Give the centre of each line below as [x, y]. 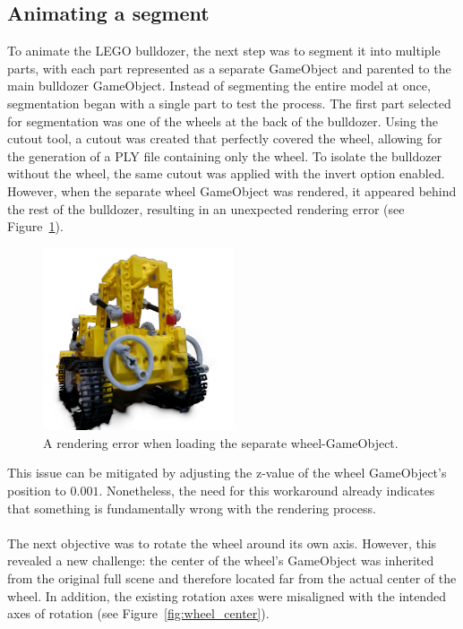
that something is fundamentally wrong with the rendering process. [192, 508]
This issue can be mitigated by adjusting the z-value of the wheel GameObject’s [227, 473]
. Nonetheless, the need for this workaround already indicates [267, 491]
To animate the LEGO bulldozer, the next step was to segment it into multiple [224, 51]
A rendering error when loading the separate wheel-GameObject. [221, 442]
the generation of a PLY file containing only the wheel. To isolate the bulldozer [225, 155]
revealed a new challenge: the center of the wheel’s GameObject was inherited [221, 560]
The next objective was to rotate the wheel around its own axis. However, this [222, 543]
